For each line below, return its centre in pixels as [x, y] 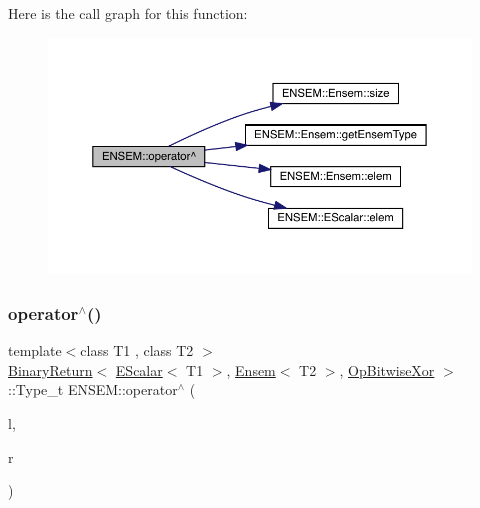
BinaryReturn [50, 369]
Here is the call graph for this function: [128, 13]
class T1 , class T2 [137, 350]
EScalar [139, 369]
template [35, 350]
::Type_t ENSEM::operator [93, 389]
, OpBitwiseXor [387, 369]
